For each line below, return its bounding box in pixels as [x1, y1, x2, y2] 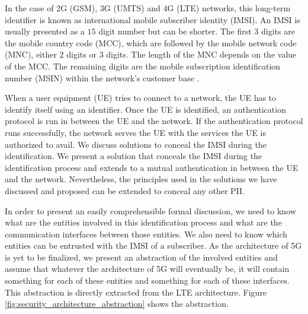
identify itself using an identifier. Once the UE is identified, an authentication [5, 103, 286, 115]
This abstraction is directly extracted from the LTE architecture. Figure [5, 286, 267, 298]
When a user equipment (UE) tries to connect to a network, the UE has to [5, 91, 277, 104]
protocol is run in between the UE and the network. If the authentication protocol [5, 115, 303, 127]
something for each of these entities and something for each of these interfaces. [5, 274, 290, 287]
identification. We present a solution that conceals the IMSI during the [5, 150, 262, 162]
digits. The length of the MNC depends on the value [106, 48, 297, 61]
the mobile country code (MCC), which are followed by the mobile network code [5, 36, 297, 49]
